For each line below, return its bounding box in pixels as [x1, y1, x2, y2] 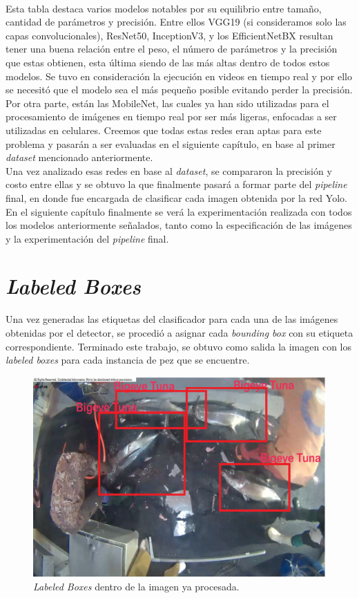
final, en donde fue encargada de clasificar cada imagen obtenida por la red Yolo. [6, 190, 347, 205]
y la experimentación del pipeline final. [6, 231, 169, 245]
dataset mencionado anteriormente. [6, 150, 153, 165]
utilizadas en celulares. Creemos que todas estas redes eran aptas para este [6, 122, 322, 137]
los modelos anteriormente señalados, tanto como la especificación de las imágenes [6, 218, 352, 232]
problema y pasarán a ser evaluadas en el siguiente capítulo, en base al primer [6, 136, 336, 151]
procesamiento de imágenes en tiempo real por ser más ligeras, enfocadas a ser [6, 109, 337, 124]
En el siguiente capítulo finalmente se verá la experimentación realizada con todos [6, 204, 352, 218]
